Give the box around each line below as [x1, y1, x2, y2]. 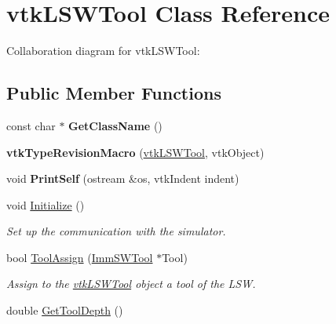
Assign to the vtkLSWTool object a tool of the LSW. [6, 275, 256, 292]
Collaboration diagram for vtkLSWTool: [6, 42, 200, 59]
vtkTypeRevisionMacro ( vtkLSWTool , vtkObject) [6, 144, 265, 160]
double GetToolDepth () [6, 302, 123, 319]
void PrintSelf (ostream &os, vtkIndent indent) [6, 170, 239, 187]
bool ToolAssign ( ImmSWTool [6, 249, 153, 265]
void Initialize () [6, 196, 85, 213]
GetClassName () [68, 117, 163, 133]
